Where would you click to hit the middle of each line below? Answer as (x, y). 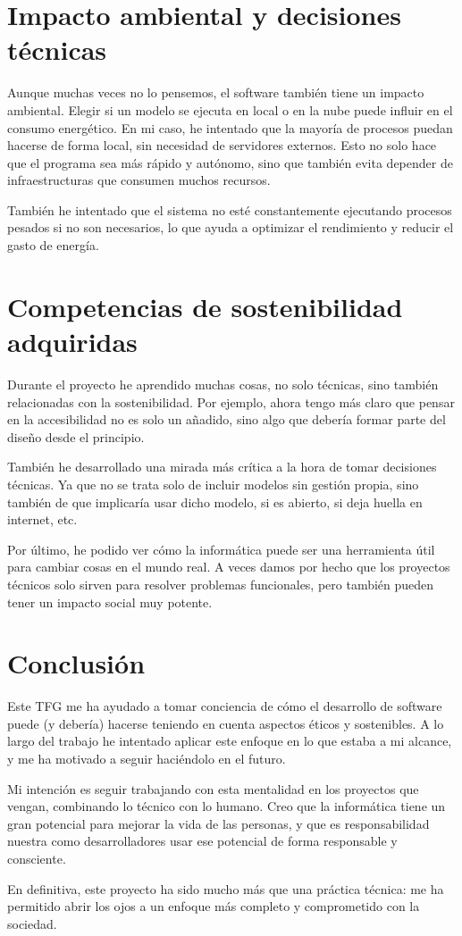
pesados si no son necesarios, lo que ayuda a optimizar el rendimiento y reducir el (231, 227)
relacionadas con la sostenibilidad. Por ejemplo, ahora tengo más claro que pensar (231, 401)
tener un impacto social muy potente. (110, 602)
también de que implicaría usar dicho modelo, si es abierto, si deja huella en (215, 501)
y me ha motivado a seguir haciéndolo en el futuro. (147, 758)
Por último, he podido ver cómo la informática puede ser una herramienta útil (221, 549)
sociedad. (32, 923)
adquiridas (72, 342)
